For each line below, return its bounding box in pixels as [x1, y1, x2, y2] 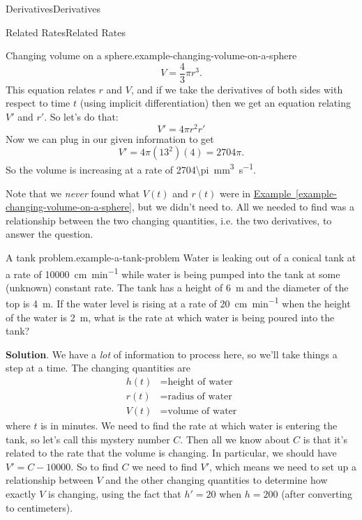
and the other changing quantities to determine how [105, 473, 328, 487]
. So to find [70, 459, 119, 473]
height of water [167, 377, 233, 387]
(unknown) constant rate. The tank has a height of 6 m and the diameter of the [6, 280, 349, 294]
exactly [6, 487, 36, 501]
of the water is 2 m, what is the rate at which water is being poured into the [6, 309, 335, 324]
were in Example [219, 185, 292, 200]
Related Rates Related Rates [6, 24, 126, 39]
